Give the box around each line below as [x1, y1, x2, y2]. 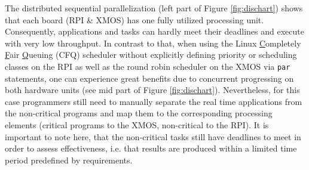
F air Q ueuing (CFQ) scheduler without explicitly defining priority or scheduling [5, 48, 297, 61]
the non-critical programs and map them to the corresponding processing [5, 107, 273, 119]
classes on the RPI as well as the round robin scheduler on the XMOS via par [5, 60, 290, 72]
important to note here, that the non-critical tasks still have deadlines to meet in [5, 130, 301, 143]
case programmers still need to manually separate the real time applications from [5, 95, 302, 107]
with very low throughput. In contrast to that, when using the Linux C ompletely [5, 36, 301, 49]
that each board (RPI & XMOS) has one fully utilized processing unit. [5, 13, 264, 26]
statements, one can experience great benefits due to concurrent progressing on [5, 72, 294, 84]
